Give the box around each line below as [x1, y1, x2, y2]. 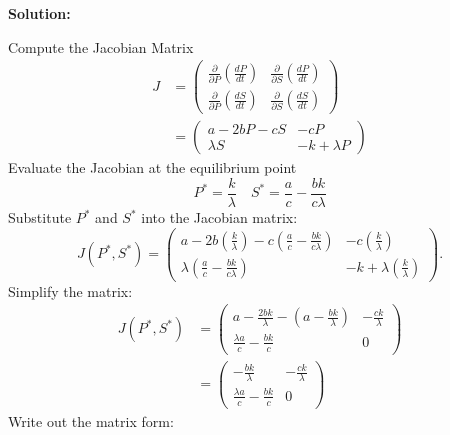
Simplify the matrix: [8, 280, 133, 301]
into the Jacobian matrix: [141, 207, 298, 228]
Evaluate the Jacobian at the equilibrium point [8, 157, 297, 178]
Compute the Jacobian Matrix [8, 36, 194, 57]
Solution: [8, 3, 71, 23]
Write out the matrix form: [8, 410, 174, 431]
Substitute [8, 207, 72, 228]
